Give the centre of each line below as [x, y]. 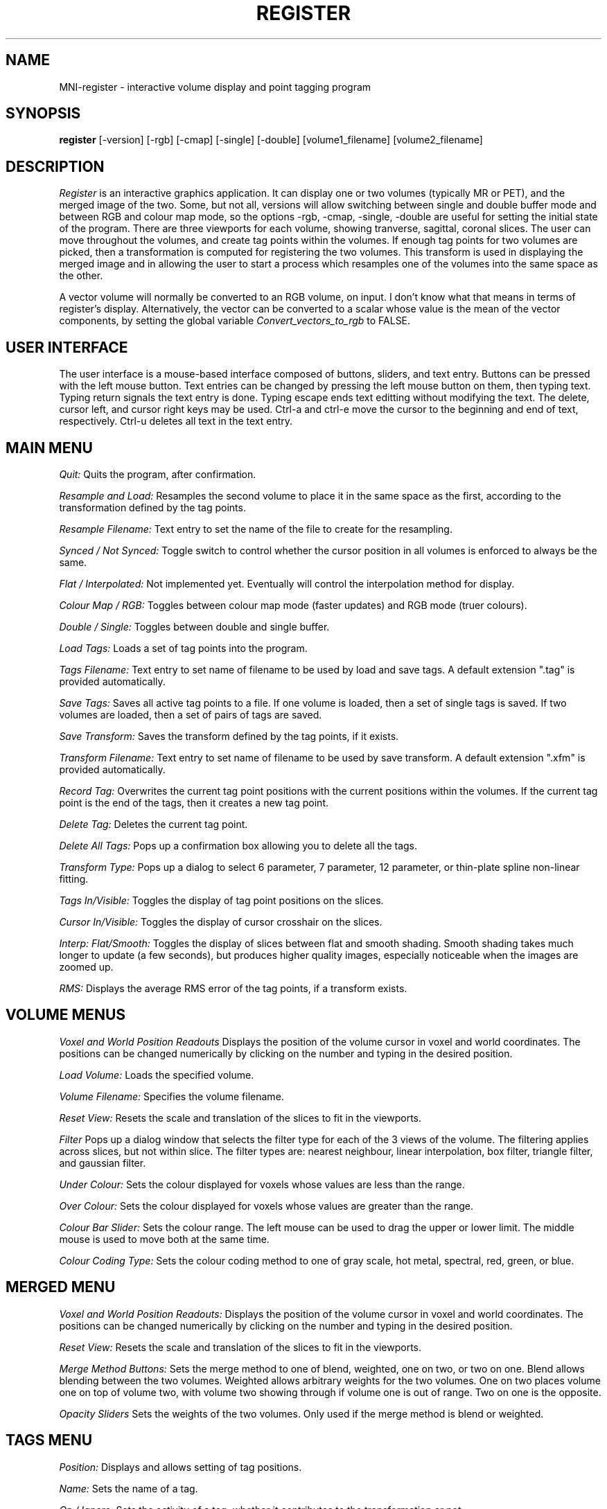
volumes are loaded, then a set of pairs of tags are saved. [191, 714]
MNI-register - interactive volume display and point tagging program [215, 87]
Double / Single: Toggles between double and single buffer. [194, 626]
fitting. [74, 879]
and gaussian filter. [103, 1163]
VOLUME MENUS [66, 1015]
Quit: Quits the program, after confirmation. [158, 474]
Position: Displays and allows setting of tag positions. [181, 1467]
